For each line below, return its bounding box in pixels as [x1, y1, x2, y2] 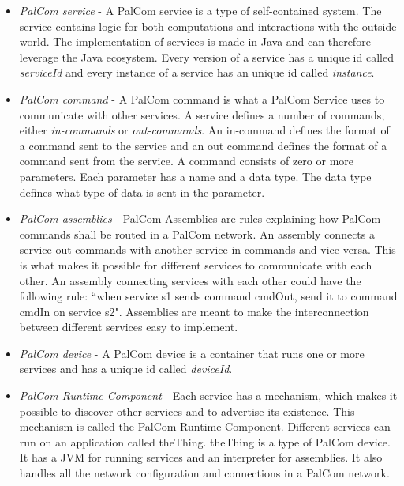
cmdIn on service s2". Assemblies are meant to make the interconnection [19, 303, 369, 319]
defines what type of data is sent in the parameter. [19, 183, 265, 200]
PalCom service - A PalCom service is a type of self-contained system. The [19, 2, 382, 18]
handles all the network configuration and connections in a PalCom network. [19, 465, 390, 481]
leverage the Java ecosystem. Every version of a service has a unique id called [19, 48, 394, 65]
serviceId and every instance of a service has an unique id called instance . [19, 64, 375, 81]
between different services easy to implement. [19, 318, 238, 335]
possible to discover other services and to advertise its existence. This [19, 402, 355, 419]
